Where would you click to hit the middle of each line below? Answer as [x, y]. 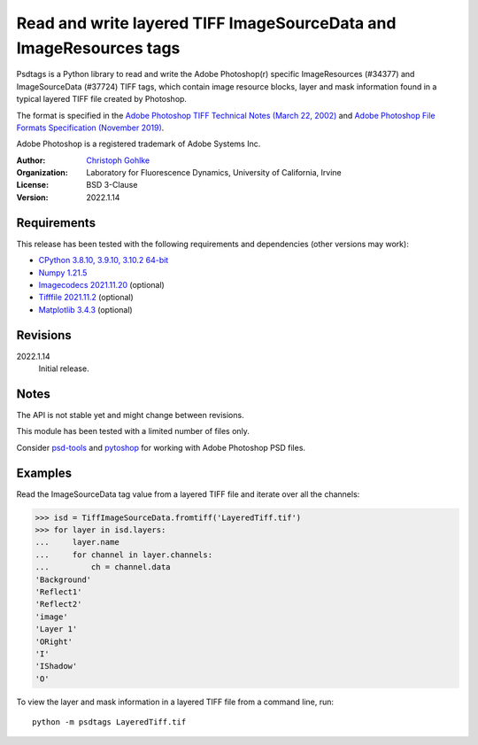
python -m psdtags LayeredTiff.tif [109, 722]
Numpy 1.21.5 [63, 272]
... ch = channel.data [103, 567]
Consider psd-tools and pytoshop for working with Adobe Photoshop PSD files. [161, 447]
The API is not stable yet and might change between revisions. [130, 415]
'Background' [63, 579]
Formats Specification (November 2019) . [90, 128]
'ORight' [54, 641]
